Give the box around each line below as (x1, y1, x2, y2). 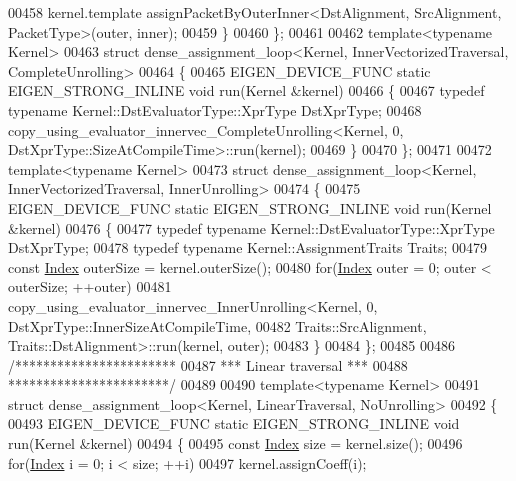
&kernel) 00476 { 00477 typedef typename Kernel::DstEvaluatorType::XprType (8, 217, 495, 238)
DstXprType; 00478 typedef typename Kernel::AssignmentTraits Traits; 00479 (8, 237, 488, 258)
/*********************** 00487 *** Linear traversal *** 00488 (8, 354, 408, 375)
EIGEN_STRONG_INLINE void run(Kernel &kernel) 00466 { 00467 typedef (8, 80, 485, 101)
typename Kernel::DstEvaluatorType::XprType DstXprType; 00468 (8, 99, 422, 120)
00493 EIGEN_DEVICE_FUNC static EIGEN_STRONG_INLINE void (8, 413, 460, 434)
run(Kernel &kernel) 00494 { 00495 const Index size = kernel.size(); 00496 (8, 433, 463, 454)
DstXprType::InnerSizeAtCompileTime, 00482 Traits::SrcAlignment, (8, 315, 427, 336)
